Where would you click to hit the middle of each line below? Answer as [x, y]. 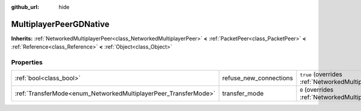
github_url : [25, 7]
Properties [27, 62]
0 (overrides [317, 90]
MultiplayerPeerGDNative [60, 24]
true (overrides [321, 74]
